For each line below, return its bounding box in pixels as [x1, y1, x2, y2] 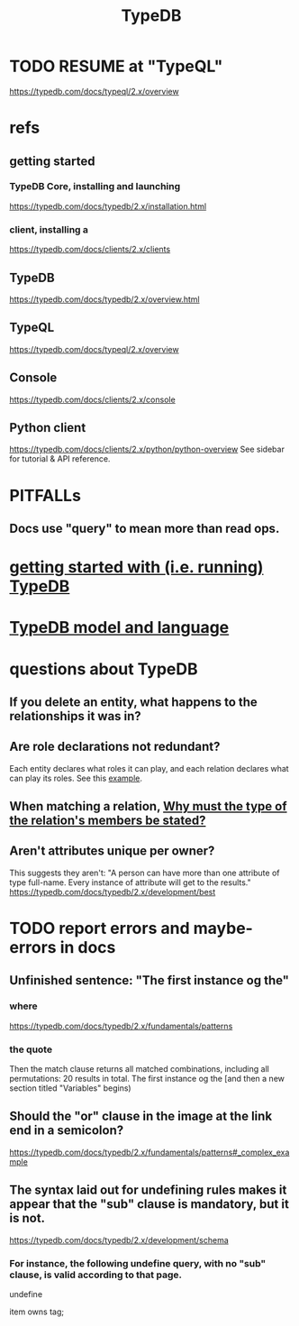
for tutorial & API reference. [9, 453, 111, 464]
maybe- [193, 919, 254, 938]
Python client [9, 420, 86, 435]
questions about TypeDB [9, 659, 198, 679]
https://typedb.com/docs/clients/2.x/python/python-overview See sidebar [9, 444, 285, 455]
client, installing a [9, 223, 88, 235]
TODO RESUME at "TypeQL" [9, 56, 223, 77]
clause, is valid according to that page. [9, 1268, 183, 1281]
